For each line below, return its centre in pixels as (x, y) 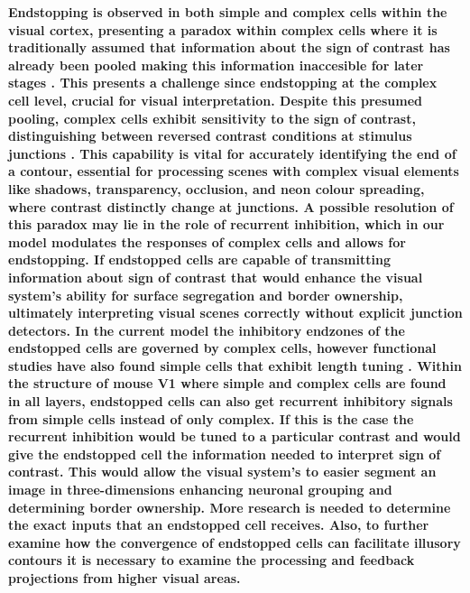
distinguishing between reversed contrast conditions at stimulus (210, 136)
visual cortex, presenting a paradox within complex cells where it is (223, 29)
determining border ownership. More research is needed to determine (230, 507)
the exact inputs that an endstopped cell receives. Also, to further (219, 525)
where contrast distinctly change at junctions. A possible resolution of (231, 206)
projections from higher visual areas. (124, 578)
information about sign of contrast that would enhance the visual (216, 277)
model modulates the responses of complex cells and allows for (207, 241)
